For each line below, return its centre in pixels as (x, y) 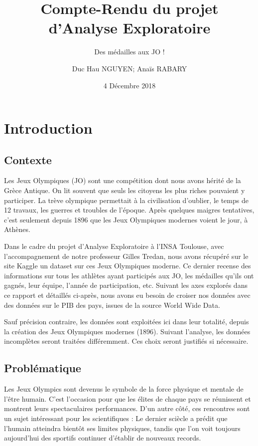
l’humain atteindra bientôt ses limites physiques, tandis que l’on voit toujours (122, 428)
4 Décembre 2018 (129, 85)
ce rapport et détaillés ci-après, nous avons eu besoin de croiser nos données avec (127, 295)
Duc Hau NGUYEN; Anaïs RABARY (129, 68)
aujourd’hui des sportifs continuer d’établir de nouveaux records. (103, 438)
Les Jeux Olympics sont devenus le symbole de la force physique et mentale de (124, 389)
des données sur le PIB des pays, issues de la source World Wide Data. (112, 305)
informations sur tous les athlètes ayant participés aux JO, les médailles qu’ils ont (129, 275)
